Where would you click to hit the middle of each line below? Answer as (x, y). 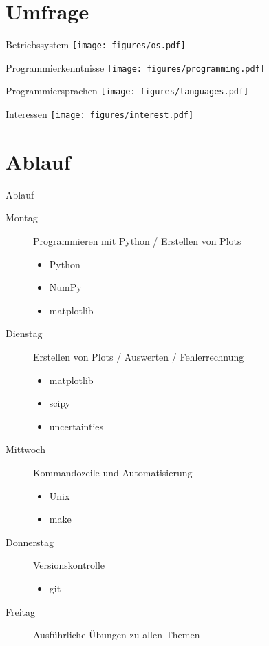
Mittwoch (25, 449)
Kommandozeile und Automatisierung (113, 472)
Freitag (21, 611)
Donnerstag (30, 542)
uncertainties (76, 426)
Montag (22, 218)
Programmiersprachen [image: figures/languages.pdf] (127, 91)
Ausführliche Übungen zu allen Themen (117, 635)
